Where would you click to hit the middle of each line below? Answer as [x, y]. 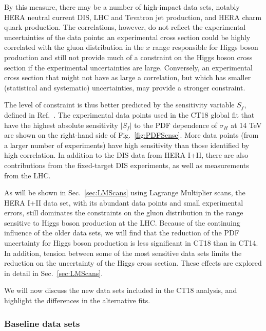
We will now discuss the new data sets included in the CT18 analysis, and [121, 290]
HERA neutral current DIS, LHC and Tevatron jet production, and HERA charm [133, 17]
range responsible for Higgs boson [205, 47]
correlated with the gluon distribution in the [74, 47]
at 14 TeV [246, 125]
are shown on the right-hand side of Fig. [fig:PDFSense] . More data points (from [131, 135]
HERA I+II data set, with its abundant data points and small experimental [124, 202]
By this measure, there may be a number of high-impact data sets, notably [122, 7]
